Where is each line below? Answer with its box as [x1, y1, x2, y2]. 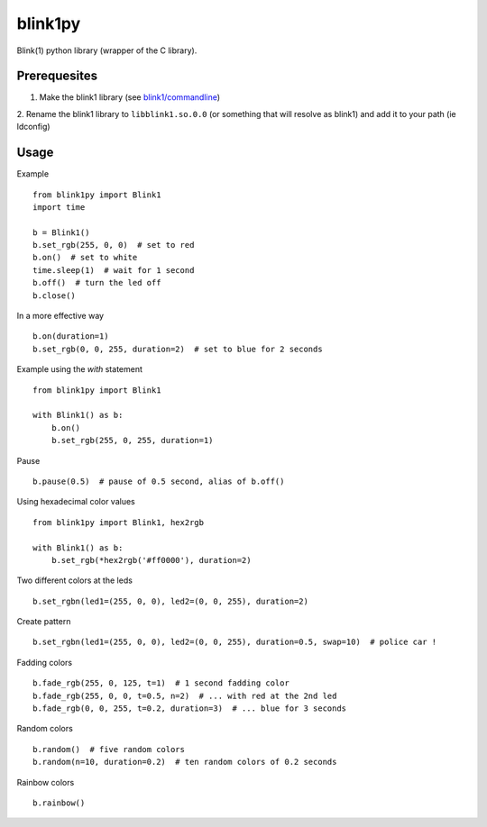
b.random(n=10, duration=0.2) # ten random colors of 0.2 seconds [32, 757, 337, 768]
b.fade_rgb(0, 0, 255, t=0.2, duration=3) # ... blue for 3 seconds [32, 704, 347, 713]
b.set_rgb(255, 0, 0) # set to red [32, 240, 195, 250]
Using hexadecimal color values [16, 496, 135, 507]
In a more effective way [16, 311, 104, 322]
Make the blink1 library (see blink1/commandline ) [39, 92, 221, 103]
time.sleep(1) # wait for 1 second [32, 265, 195, 275]
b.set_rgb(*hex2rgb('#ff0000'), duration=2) [51, 555, 252, 565]
